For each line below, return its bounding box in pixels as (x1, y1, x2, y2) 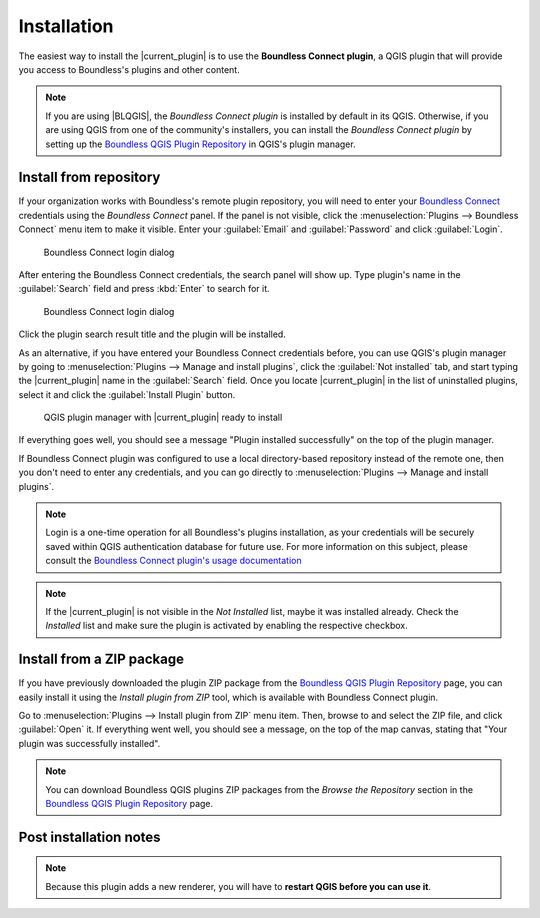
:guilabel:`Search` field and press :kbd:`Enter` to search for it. (18, 283, 270, 295)
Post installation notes (18, 828, 161, 845)
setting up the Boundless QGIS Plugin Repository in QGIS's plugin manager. (45, 138, 356, 150)
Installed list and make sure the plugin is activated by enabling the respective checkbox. (45, 620, 409, 632)
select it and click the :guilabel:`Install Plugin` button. (18, 388, 236, 400)
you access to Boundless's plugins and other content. (18, 63, 240, 75)
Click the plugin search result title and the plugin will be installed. (18, 328, 287, 340)
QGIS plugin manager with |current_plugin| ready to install (43, 411, 283, 424)
